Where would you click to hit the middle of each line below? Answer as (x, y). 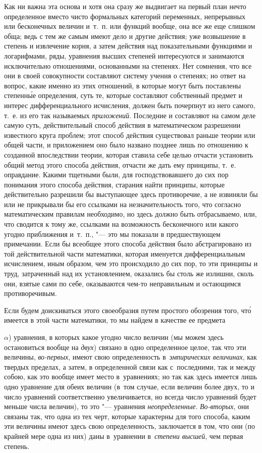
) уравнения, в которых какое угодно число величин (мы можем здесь (116, 337)
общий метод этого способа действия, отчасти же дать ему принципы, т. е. (120, 164)
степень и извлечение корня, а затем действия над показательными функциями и (128, 46)
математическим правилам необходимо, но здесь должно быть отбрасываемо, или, (130, 214)
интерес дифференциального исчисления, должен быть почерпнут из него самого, (130, 105)
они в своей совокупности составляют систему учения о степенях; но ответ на (125, 75)
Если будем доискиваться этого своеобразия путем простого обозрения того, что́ (128, 310)
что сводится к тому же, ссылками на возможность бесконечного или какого (121, 224)
